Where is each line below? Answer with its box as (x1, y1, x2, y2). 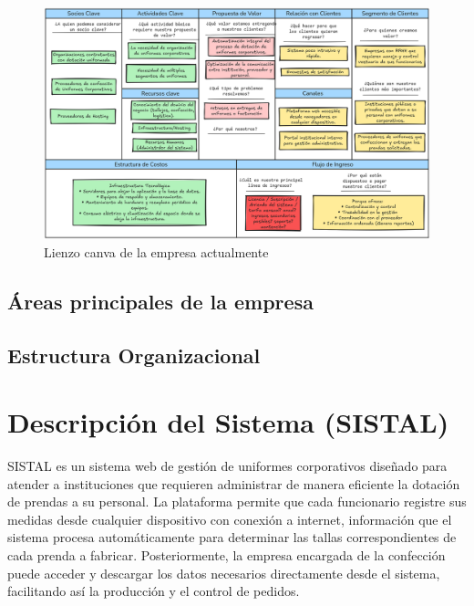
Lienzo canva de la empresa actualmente (44, 242, 269, 261)
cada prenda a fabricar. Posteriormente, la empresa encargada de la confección (7, 546, 446, 565)
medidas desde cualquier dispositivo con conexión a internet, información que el (7, 509, 452, 528)
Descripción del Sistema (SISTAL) (7, 403, 449, 441)
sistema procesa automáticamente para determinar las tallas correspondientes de (7, 528, 457, 547)
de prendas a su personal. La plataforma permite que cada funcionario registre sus (7, 492, 467, 511)
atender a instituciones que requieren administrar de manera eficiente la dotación (7, 474, 460, 493)
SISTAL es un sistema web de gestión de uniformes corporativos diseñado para (7, 456, 448, 475)
